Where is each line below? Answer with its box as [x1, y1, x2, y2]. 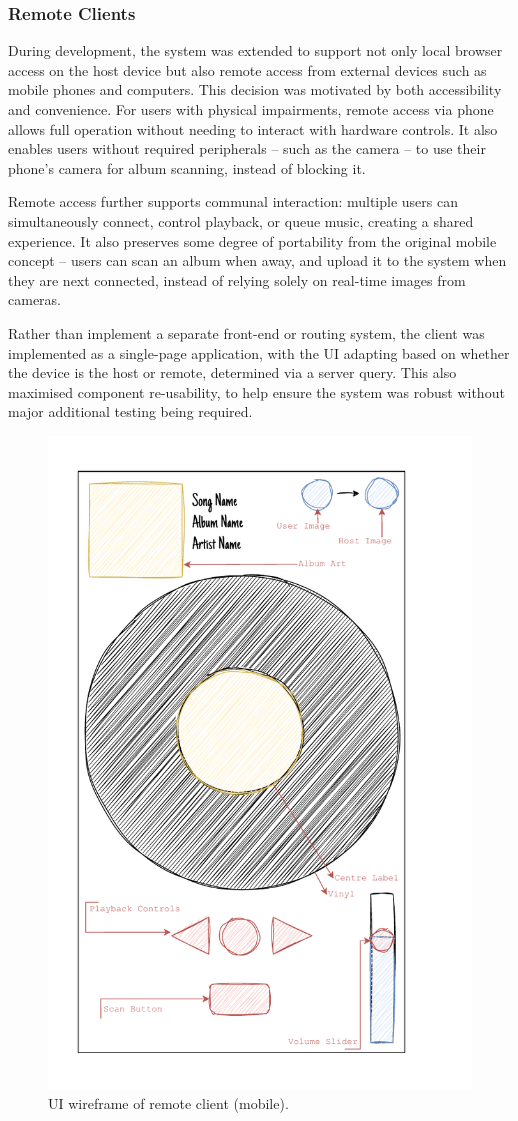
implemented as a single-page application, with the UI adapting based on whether [8, 342, 510, 363]
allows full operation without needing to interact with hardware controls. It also [8, 118, 498, 139]
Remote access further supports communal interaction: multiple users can [8, 191, 458, 212]
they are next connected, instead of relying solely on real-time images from [8, 269, 466, 290]
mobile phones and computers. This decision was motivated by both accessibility [8, 79, 502, 100]
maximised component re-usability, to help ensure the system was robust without [8, 381, 505, 402]
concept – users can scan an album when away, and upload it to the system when [8, 250, 507, 271]
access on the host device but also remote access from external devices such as [8, 59, 487, 80]
